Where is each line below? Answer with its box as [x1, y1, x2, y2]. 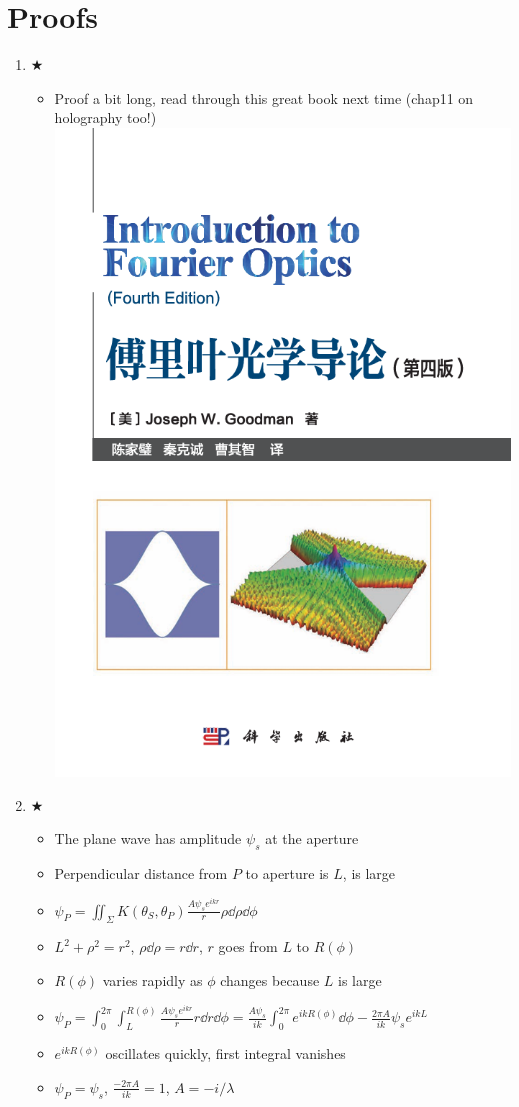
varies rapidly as [102, 970, 203, 991]
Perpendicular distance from [54, 863, 228, 884]
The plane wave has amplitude [54, 828, 242, 849]
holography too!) [54, 107, 157, 128]
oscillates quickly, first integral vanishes [105, 1043, 346, 1064]
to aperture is [245, 863, 329, 884]
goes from [218, 936, 278, 957]
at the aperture [265, 828, 359, 849]
